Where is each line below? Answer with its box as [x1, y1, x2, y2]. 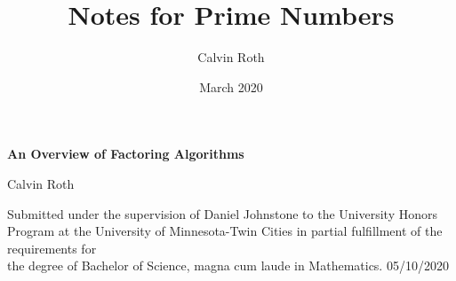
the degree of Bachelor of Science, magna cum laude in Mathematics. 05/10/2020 [7, 256, 449, 275]
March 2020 [199, 77, 263, 96]
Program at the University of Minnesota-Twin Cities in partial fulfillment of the [7, 222, 443, 240]
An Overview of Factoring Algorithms [7, 144, 244, 163]
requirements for [7, 238, 97, 257]
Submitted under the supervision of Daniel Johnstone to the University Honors [7, 204, 437, 222]
